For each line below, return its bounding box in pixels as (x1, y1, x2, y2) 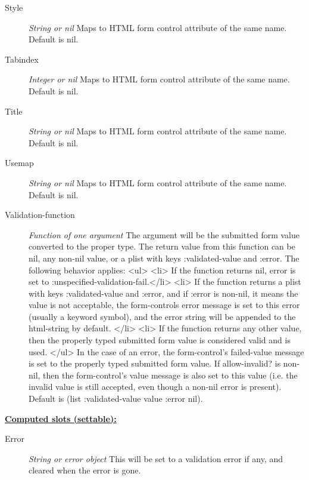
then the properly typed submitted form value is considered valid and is (29, 334, 291, 346)
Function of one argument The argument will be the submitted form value (29, 228, 300, 241)
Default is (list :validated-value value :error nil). (29, 392, 203, 405)
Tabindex (5, 53, 39, 65)
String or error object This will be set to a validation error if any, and (29, 452, 283, 464)
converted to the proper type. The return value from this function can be (29, 240, 295, 253)
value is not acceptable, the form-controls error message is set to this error (29, 299, 300, 311)
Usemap (5, 156, 34, 169)
